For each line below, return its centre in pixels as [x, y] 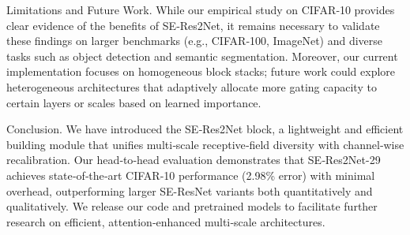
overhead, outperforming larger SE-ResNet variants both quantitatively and [190, 190]
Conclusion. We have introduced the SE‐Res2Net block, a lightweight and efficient [205, 129]
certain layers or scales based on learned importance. [134, 102]
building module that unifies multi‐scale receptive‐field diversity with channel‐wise [205, 144]
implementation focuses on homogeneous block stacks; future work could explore [201, 71]
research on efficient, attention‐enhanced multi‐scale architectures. [166, 221]
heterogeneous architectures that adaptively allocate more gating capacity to [192, 86]
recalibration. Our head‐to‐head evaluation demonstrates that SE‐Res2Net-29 [194, 160]
